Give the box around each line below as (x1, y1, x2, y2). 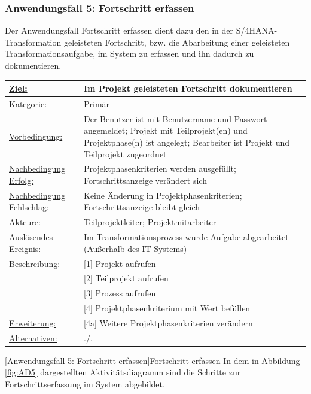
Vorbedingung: (9, 130, 63, 143)
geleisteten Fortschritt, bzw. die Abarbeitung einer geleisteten (63, 35, 290, 48)
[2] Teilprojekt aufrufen (84, 272, 169, 284)
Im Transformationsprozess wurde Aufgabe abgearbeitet (84, 231, 289, 243)
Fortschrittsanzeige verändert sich (84, 174, 207, 186)
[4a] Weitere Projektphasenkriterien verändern (84, 316, 253, 329)
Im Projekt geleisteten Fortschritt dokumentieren (84, 82, 292, 95)
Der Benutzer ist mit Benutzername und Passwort (84, 112, 267, 125)
